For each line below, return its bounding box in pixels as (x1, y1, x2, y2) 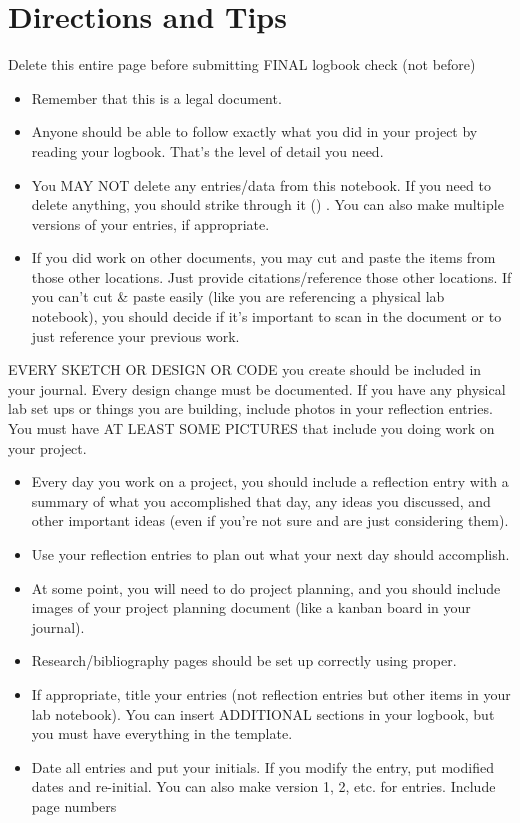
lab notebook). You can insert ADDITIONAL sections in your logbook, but (31, 703, 495, 724)
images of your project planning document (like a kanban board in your (31, 597, 471, 618)
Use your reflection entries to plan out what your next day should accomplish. (31, 544, 510, 564)
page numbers (31, 795, 117, 816)
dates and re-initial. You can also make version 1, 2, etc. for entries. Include (31, 776, 496, 797)
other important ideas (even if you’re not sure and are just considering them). (31, 510, 509, 531)
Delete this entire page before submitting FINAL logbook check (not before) (8, 54, 476, 75)
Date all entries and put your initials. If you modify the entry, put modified (31, 756, 494, 777)
